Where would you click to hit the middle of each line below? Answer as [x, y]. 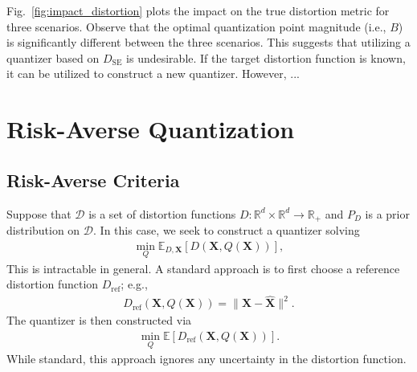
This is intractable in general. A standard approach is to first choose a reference [203, 268]
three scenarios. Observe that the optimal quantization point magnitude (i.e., [196, 26]
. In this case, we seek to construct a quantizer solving [227, 230]
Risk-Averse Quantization [151, 129]
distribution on [43, 230]
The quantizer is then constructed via [99, 320]
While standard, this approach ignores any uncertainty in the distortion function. [206, 359]
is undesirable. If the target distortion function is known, [266, 57]
